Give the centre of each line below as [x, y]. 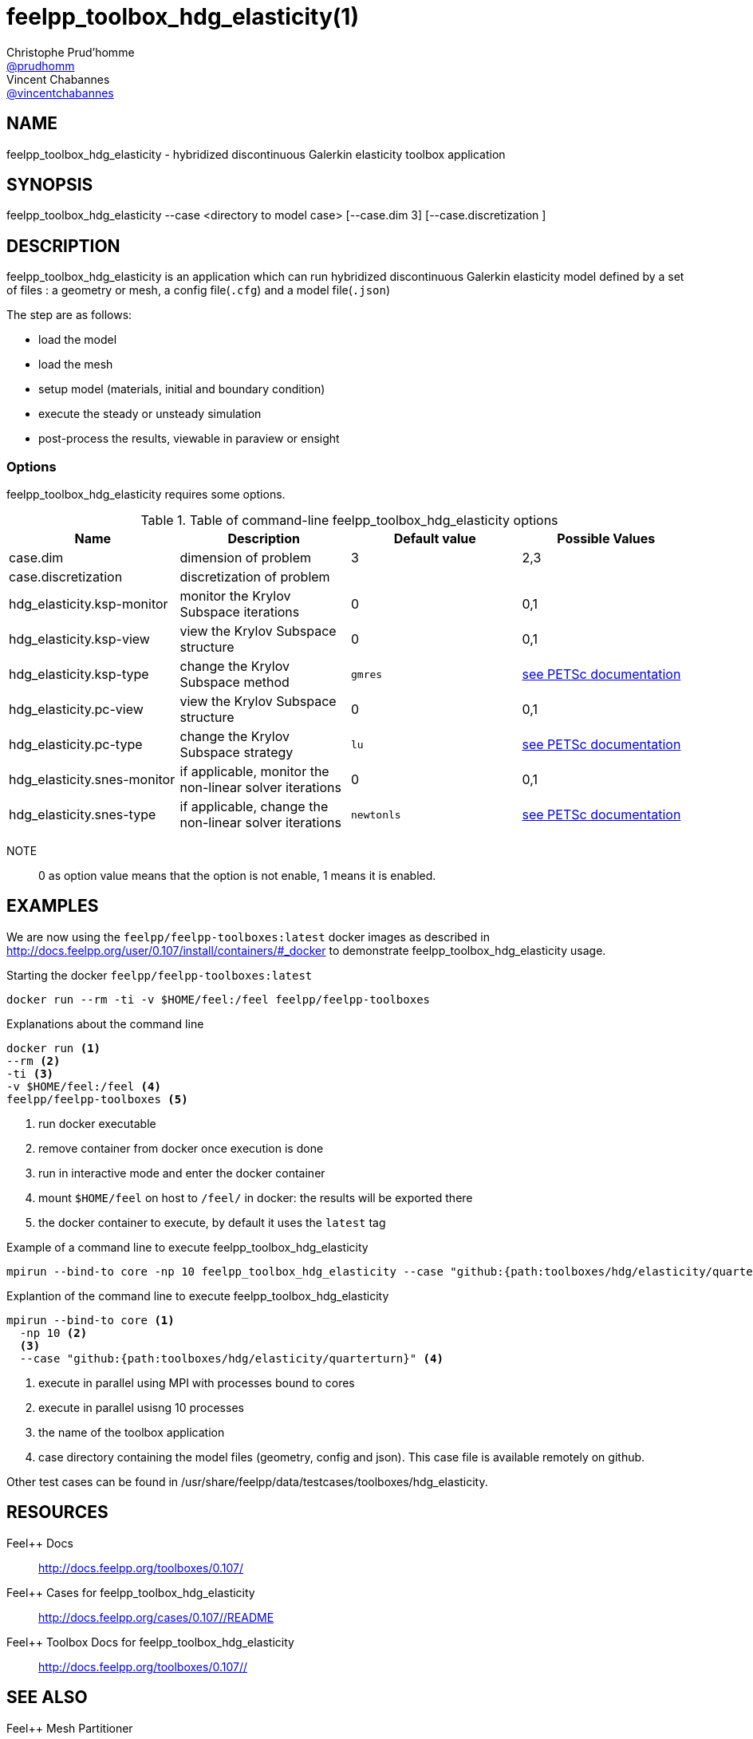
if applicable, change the [254, 807]
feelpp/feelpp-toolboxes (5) [97, 1099]
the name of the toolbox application [132, 1432]
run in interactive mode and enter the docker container [182, 1173]
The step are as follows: [69, 315]
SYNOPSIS [50, 185]
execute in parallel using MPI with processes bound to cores [197, 1382]
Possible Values [606, 539]
